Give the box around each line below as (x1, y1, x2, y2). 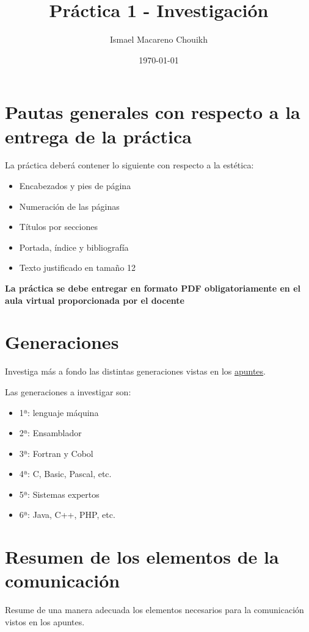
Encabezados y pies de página (19, 179, 131, 192)
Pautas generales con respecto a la (5, 99, 300, 124)
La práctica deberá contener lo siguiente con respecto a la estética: (5, 159, 254, 171)
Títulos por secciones (19, 220, 98, 233)
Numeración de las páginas (19, 199, 120, 212)
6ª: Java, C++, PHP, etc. (19, 508, 115, 521)
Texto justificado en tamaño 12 (19, 261, 136, 274)
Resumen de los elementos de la (5, 544, 279, 569)
